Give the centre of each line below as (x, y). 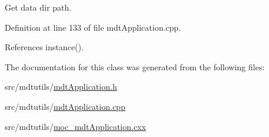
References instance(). (44, 47)
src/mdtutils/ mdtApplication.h (61, 87)
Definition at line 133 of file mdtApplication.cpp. (93, 27)
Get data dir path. (38, 7)
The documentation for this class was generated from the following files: (135, 66)
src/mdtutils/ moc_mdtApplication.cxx (76, 126)
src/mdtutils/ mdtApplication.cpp (65, 106)
